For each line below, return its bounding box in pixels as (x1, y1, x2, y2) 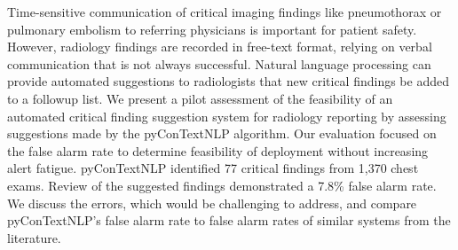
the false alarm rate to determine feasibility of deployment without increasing (7, 141, 429, 160)
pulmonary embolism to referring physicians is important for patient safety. (7, 20, 417, 38)
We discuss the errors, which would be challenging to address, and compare (7, 193, 417, 212)
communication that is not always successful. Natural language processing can (7, 54, 431, 73)
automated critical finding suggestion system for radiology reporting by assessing (7, 106, 446, 125)
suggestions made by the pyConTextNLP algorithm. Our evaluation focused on (7, 124, 437, 143)
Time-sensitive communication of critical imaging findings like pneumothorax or (7, 3, 442, 20)
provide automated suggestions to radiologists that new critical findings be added (7, 72, 449, 90)
